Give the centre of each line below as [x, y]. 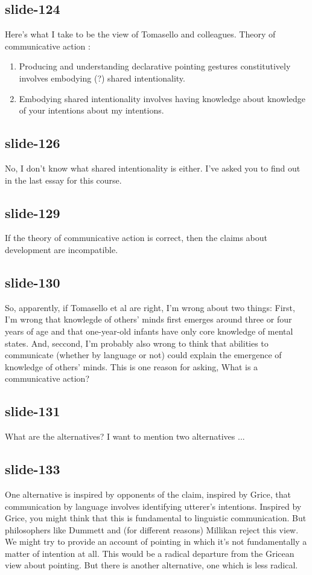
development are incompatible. [62, 249]
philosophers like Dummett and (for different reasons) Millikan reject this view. [152, 529]
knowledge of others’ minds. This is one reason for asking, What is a [132, 366]
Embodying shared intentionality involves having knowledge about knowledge [162, 98]
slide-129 [33, 212]
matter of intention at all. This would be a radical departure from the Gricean [150, 553]
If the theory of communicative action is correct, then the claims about [136, 238]
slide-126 [33, 143]
